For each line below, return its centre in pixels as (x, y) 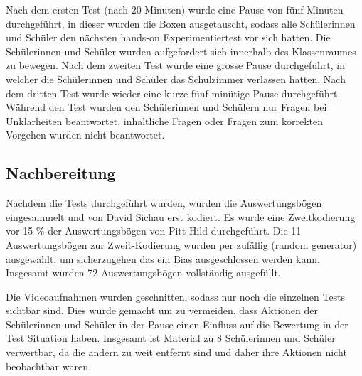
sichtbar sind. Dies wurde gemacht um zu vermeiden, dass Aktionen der (162, 310)
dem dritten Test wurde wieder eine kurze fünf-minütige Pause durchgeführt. (173, 93)
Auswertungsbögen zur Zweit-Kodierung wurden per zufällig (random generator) (181, 244)
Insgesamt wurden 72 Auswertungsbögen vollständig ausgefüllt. (143, 273)
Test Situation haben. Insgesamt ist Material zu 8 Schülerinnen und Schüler (171, 338)
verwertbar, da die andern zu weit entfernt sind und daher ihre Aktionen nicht (176, 352)
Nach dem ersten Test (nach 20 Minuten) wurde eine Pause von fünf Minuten (175, 9)
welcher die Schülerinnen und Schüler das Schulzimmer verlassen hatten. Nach (176, 79)
